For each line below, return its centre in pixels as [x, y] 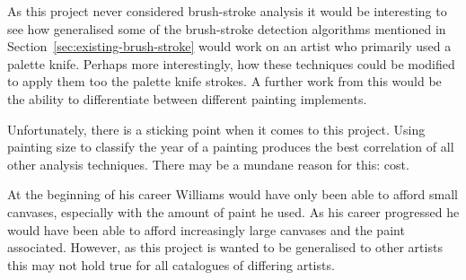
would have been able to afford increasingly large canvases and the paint [206, 229]
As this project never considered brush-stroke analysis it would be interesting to [227, 11]
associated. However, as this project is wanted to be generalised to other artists [225, 247]
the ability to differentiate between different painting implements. [187, 98]
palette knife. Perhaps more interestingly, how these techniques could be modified [231, 63]
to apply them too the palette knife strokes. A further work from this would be [224, 81]
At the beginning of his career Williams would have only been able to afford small [233, 194]
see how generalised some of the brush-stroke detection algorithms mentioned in [227, 28]
